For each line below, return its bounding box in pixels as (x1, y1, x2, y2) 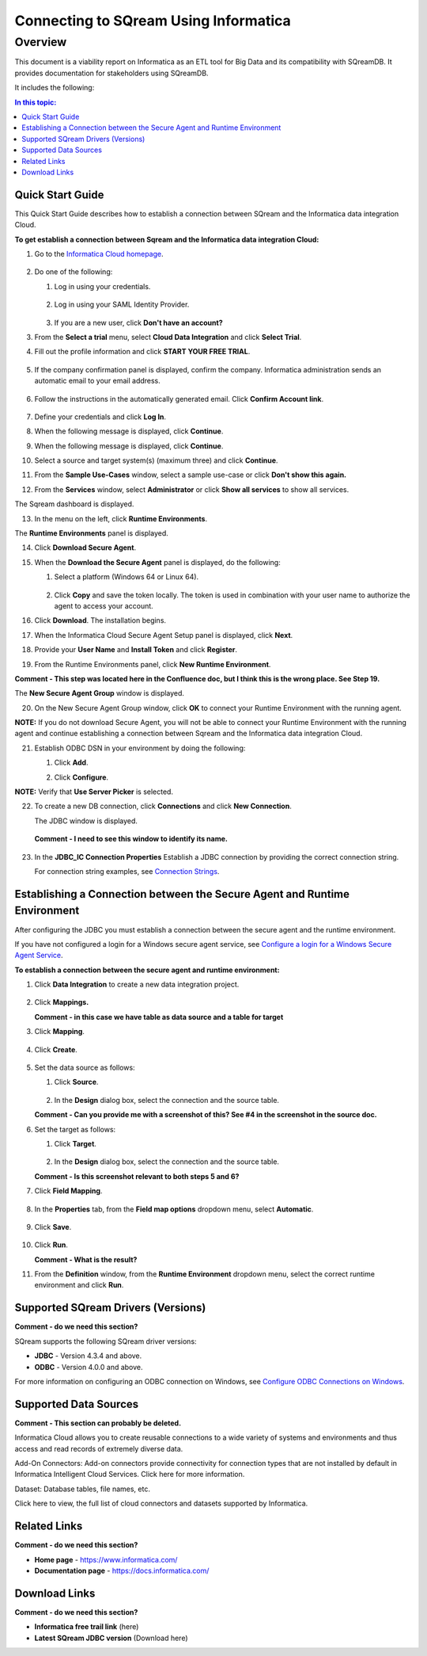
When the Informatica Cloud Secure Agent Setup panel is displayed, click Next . (34, 630, 293, 639)
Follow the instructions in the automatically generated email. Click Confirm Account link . (34, 394, 324, 403)
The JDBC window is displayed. (34, 816, 138, 826)
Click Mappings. (34, 998, 89, 1007)
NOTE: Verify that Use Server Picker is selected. (14, 787, 174, 796)
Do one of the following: (34, 267, 113, 277)
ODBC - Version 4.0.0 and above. (34, 1362, 143, 1372)
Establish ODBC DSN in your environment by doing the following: (34, 743, 246, 753)
